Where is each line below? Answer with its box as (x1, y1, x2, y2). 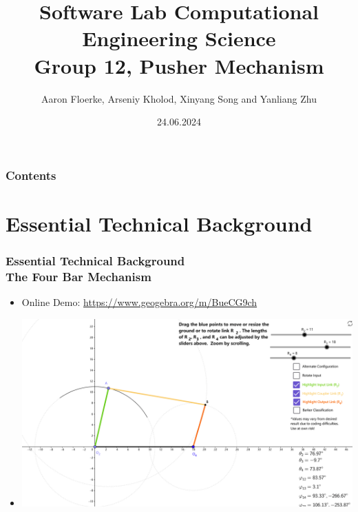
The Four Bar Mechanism (6, 267, 151, 285)
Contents (6, 166, 56, 183)
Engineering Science (82, 24, 276, 52)
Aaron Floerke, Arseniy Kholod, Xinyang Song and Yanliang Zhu (41, 91, 317, 105)
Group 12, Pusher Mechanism (34, 51, 324, 79)
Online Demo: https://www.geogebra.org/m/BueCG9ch (21, 295, 257, 309)
